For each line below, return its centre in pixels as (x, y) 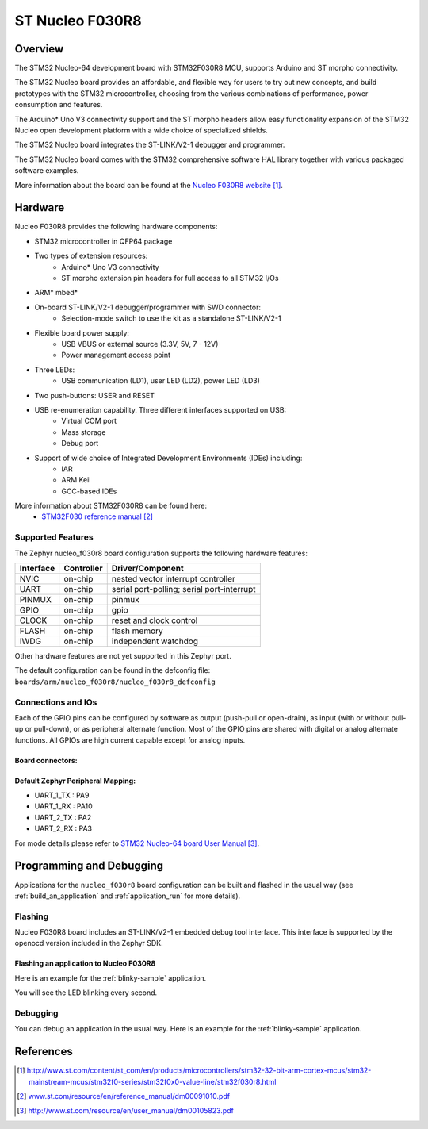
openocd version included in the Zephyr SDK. (89, 943)
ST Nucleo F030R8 (78, 21)
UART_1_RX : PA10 (63, 806)
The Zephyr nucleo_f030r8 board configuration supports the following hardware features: (161, 553)
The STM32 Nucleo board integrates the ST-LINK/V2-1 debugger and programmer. (150, 145)
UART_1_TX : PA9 (62, 795)
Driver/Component (147, 568)
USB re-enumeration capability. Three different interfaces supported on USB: (160, 409)
